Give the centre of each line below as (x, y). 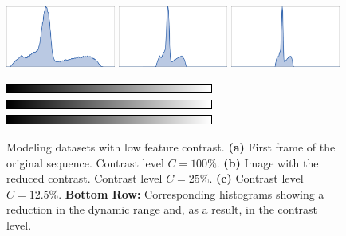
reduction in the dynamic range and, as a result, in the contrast (162, 209)
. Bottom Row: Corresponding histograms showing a (191, 193)
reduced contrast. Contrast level (85, 178)
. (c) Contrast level (256, 178)
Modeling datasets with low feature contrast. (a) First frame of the (171, 146)
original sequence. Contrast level (85, 162)
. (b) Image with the (267, 162)
